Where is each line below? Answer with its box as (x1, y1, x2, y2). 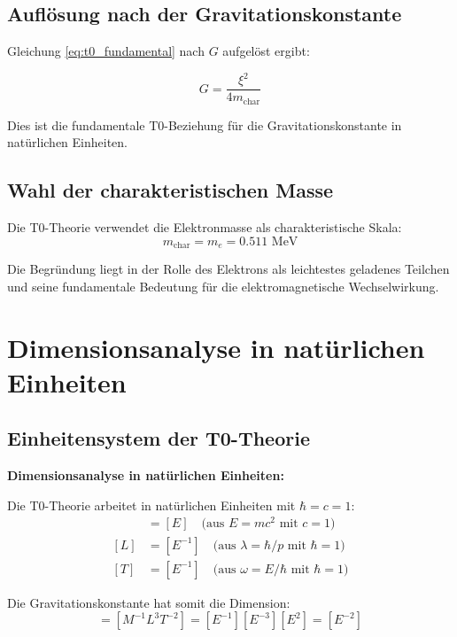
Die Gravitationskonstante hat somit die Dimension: (7, 593, 290, 611)
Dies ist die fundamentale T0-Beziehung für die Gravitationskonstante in (7, 115, 402, 134)
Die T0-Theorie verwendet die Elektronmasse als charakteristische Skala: (7, 218, 402, 237)
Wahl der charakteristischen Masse (7, 176, 334, 204)
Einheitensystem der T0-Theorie (7, 424, 310, 452)
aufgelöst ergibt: (222, 42, 310, 60)
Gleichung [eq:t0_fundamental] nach (7, 42, 205, 60)
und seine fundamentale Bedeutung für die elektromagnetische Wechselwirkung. (7, 276, 439, 295)
